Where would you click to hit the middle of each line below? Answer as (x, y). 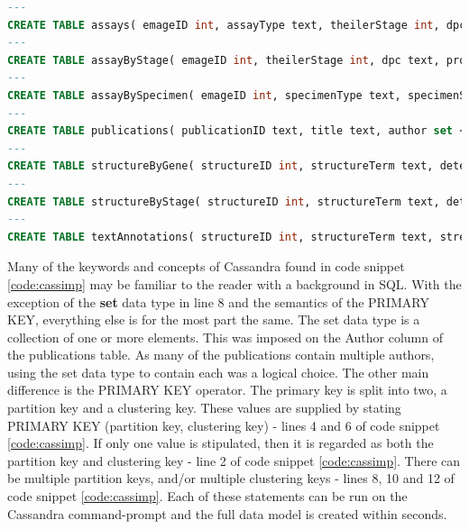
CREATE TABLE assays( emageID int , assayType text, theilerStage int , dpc (237, 25)
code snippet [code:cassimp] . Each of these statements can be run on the (207, 496)
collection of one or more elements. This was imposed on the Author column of (225, 337)
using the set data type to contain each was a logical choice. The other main (218, 372)
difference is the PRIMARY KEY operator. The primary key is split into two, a (227, 390)
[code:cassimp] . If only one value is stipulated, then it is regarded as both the (221, 443)
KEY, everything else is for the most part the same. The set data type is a (214, 319)
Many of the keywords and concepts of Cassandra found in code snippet (206, 266)
